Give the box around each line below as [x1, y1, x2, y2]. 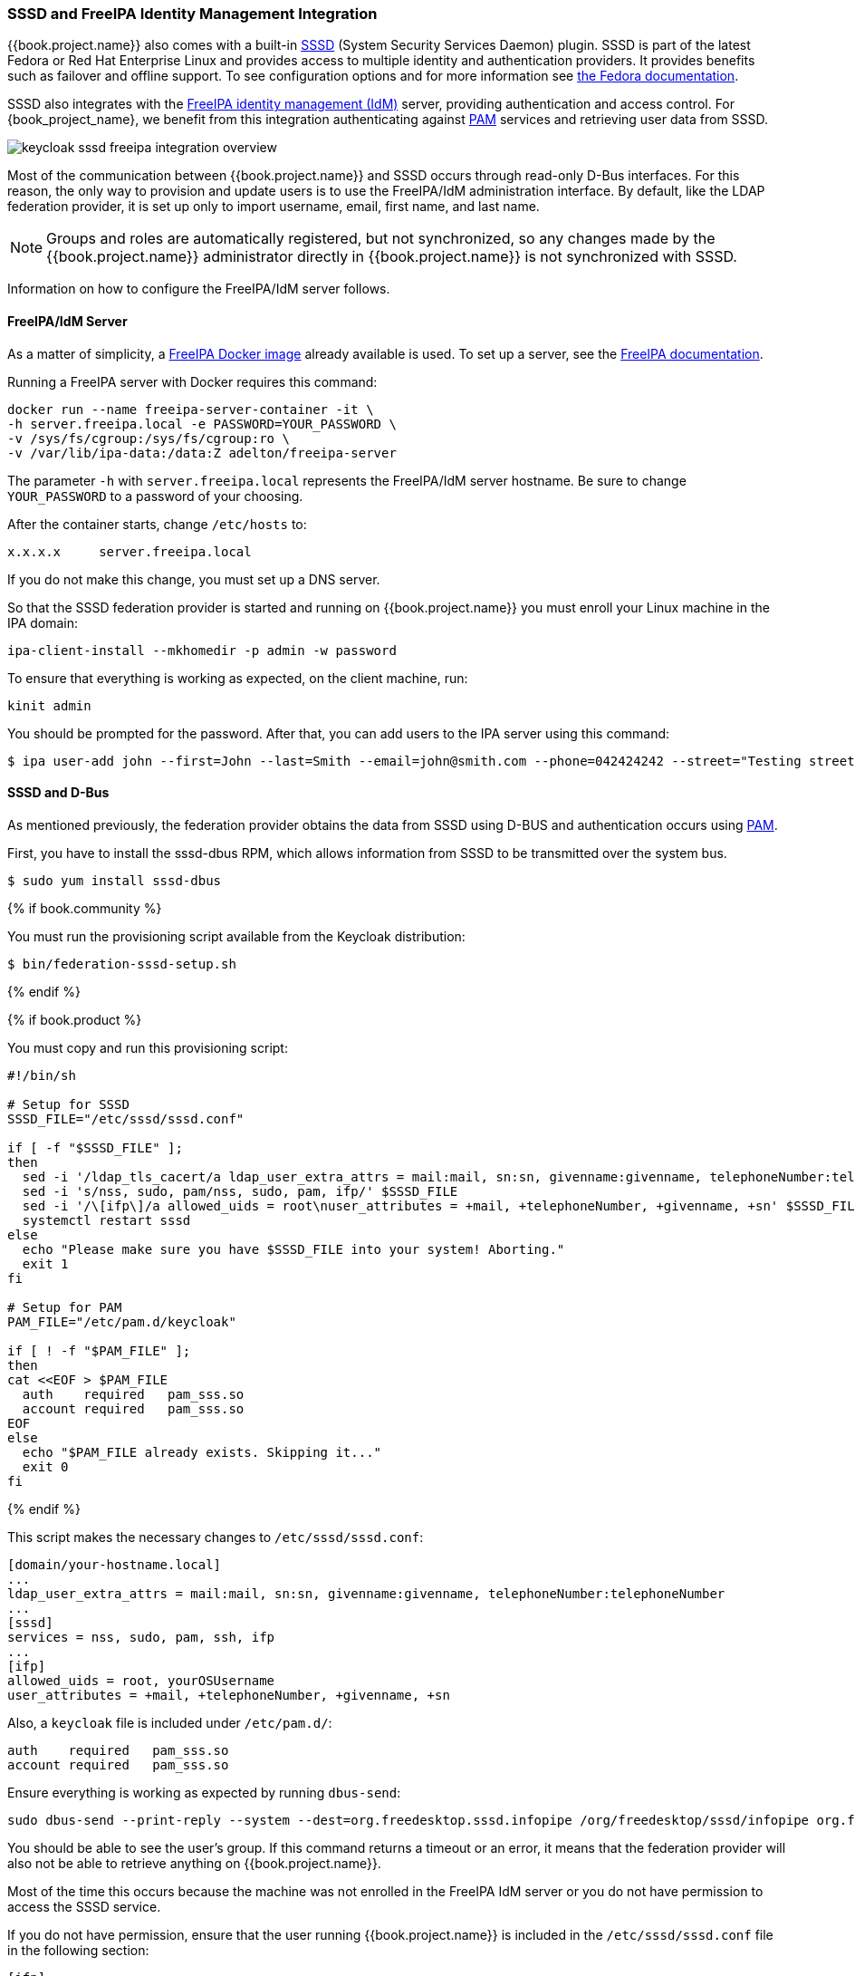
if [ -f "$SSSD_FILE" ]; [7, 1140, 183, 1155]
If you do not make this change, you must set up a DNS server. [7, 571, 380, 587]
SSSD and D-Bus [7, 785, 110, 801]
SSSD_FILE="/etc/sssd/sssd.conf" [7, 1111, 245, 1126]
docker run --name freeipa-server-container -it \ [7, 401, 374, 417]
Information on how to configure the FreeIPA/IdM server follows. [7, 281, 390, 297]
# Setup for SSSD [7, 1096, 130, 1112]
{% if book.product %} [7, 1011, 142, 1027]
